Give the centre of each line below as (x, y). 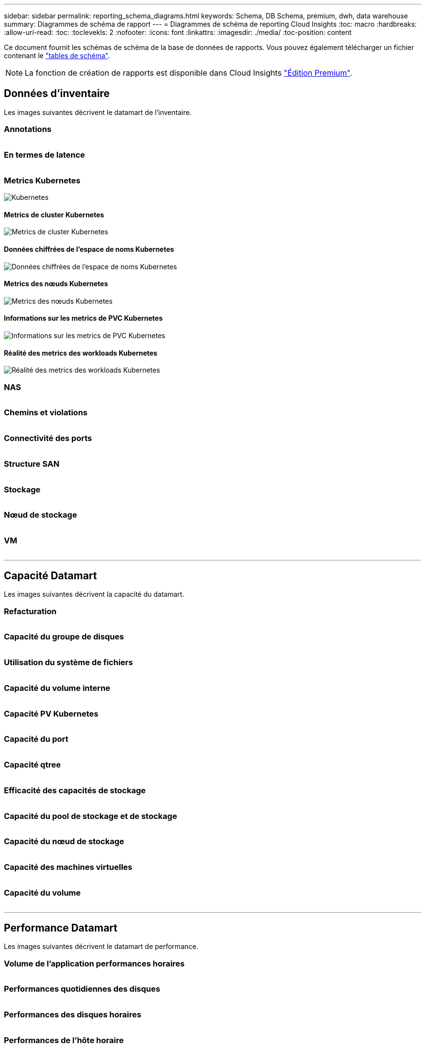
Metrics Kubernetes (42, 180)
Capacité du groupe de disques (64, 637)
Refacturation (30, 611)
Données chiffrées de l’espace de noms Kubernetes (89, 249)
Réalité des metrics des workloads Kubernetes (81, 353)
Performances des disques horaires (73, 1014)
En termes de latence (45, 155)
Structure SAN (32, 464)
